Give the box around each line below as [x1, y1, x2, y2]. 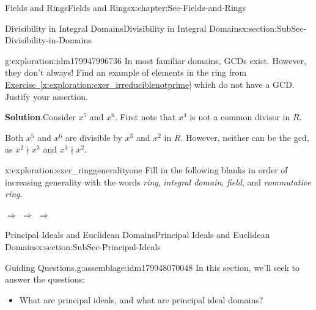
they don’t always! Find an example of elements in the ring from [5, 66, 247, 79]
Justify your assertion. [5, 90, 88, 103]
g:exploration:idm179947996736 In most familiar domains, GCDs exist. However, [5, 54, 307, 67]
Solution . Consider [5, 110, 76, 123]
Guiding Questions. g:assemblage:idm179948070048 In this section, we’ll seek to [5, 261, 300, 273]
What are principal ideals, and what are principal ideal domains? [19, 293, 263, 306]
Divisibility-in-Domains [5, 34, 92, 46]
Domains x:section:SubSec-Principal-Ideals [5, 240, 161, 253]
